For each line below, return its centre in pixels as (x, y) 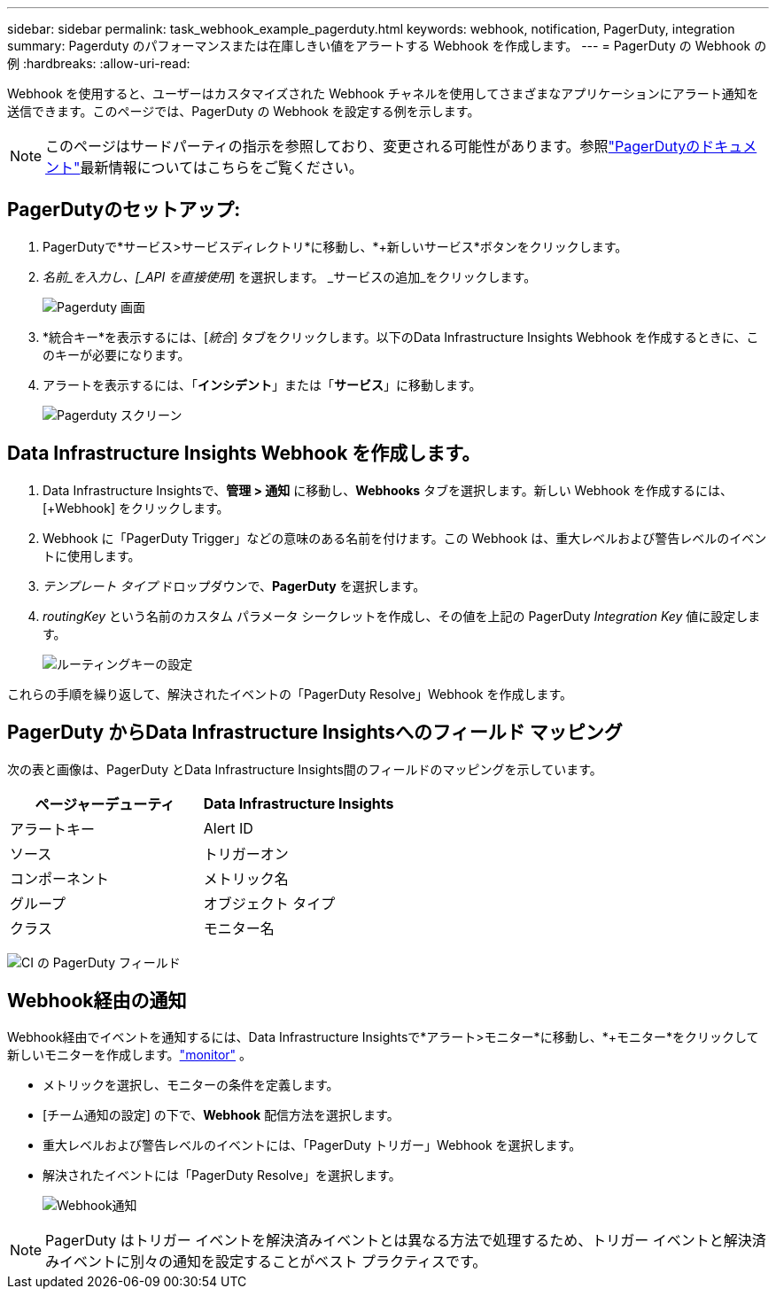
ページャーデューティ (105, 804)
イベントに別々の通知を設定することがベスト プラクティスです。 (273, 1262)
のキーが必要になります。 (116, 354)
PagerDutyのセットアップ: (124, 210)
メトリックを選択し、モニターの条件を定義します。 (191, 1085)
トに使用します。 (92, 555)
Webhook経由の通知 (97, 1000)
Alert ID (228, 828)
